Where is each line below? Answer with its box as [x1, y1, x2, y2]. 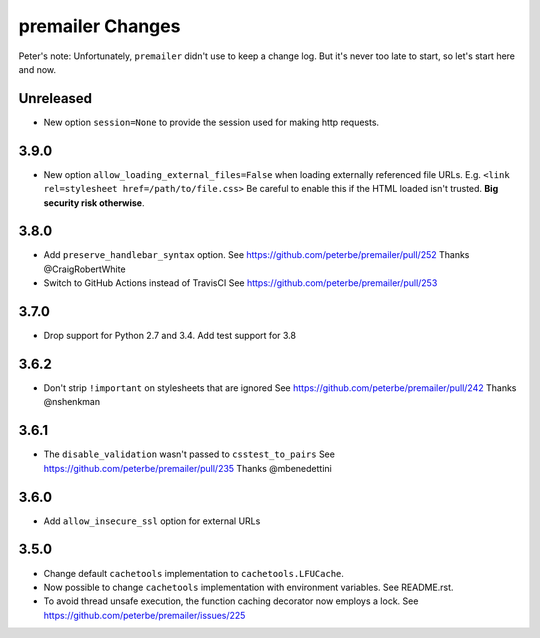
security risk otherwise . [43, 196, 145, 209]
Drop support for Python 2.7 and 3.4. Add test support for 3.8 [43, 330, 297, 342]
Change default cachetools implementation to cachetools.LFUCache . [43, 567, 345, 579]
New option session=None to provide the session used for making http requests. [43, 116, 380, 128]
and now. [18, 63, 57, 75]
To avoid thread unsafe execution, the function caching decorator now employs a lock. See [43, 595, 419, 607]
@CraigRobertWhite [43, 263, 126, 275]
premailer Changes [18, 15, 181, 37]
